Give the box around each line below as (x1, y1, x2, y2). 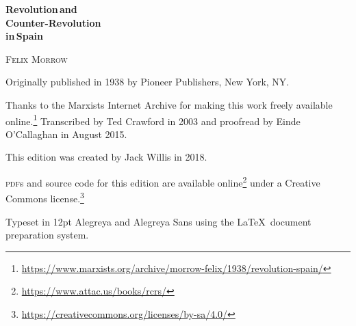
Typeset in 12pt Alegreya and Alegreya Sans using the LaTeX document (5, 214, 311, 228)
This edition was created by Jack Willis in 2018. (5, 150, 207, 164)
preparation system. (5, 228, 89, 242)
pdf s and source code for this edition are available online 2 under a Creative (5, 174, 320, 189)
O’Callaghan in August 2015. (5, 126, 127, 141)
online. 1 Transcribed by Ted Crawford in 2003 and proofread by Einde (5, 111, 301, 128)
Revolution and (5, 2, 77, 16)
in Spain (5, 29, 43, 43)
